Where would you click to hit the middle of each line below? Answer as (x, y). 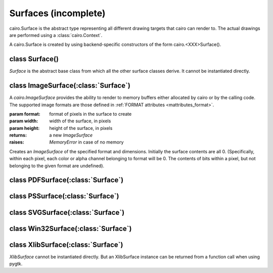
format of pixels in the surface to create (90, 114)
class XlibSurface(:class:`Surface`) (66, 244)
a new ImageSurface (71, 135)
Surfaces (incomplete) (57, 13)
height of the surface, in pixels (81, 128)
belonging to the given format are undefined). (57, 166)
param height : (25, 128)
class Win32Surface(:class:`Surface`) (71, 228)
